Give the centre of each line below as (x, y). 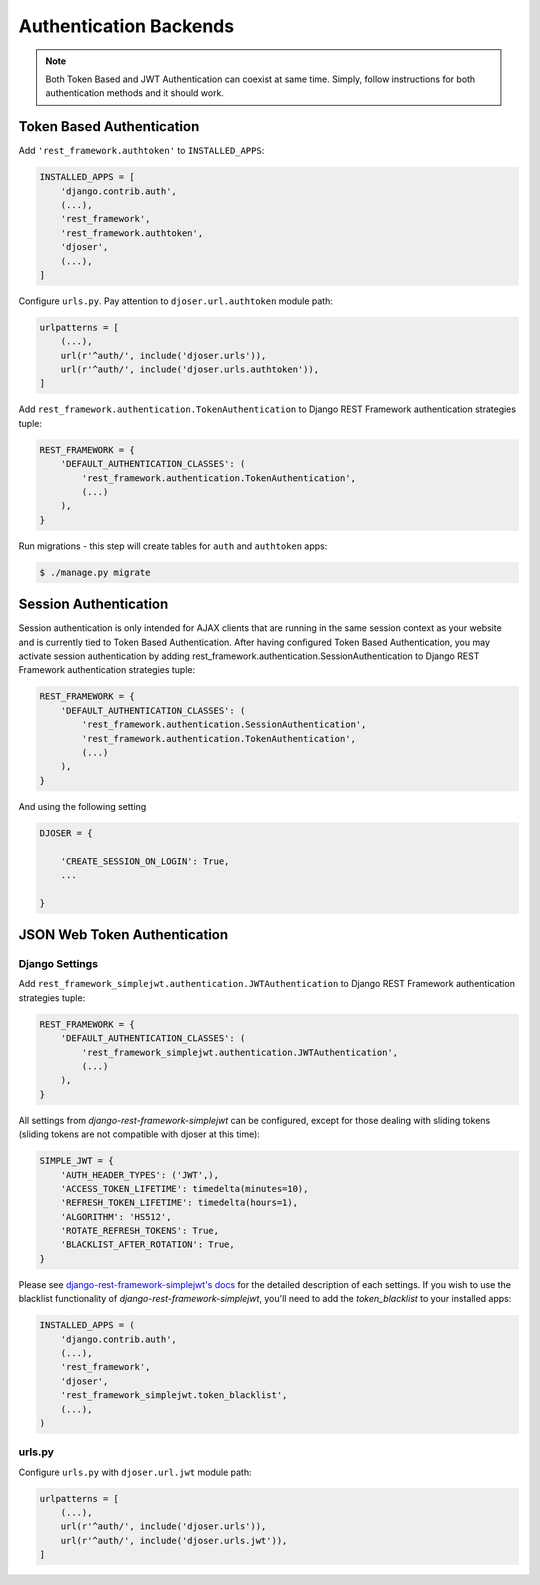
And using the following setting (82, 806)
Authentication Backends (126, 26)
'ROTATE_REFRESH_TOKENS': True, (140, 1231)
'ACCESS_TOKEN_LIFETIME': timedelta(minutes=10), (184, 1188)
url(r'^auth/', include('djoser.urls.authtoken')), (190, 369)
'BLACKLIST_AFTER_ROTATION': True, (147, 1244)
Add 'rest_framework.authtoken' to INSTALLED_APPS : (141, 151)
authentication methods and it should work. (135, 93)
